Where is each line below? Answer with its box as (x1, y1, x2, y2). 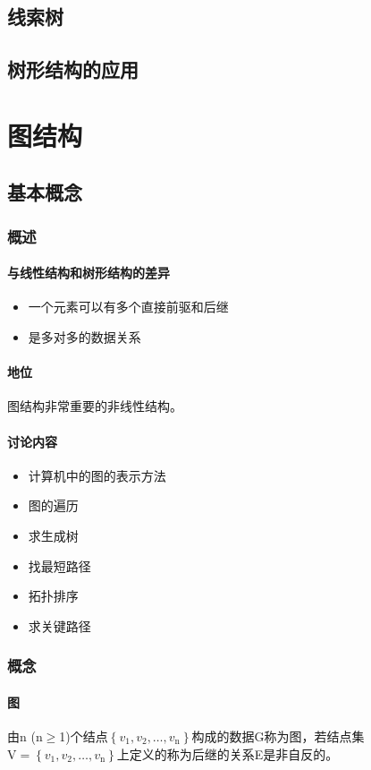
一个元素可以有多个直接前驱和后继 (28, 297, 229, 316)
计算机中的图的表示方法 (28, 466, 166, 484)
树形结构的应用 (7, 56, 139, 83)
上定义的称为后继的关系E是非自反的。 (116, 744, 339, 763)
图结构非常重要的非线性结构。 (7, 397, 182, 415)
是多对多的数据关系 (28, 327, 141, 346)
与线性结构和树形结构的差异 (7, 263, 170, 282)
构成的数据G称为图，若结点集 (191, 726, 365, 745)
